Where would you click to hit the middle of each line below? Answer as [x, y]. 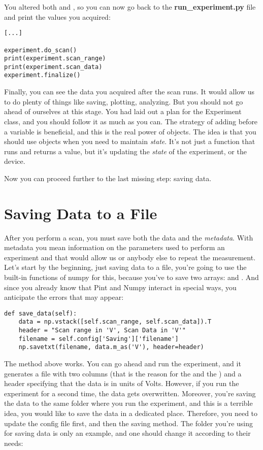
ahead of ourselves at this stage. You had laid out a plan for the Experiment [123, 111]
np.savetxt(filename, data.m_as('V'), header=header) [111, 347]
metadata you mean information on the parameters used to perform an [114, 247]
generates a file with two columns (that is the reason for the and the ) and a [123, 373]
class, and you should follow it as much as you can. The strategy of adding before [131, 121]
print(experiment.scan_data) [53, 67]
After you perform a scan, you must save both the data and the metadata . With [129, 237]
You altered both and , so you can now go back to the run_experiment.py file [130, 7]
